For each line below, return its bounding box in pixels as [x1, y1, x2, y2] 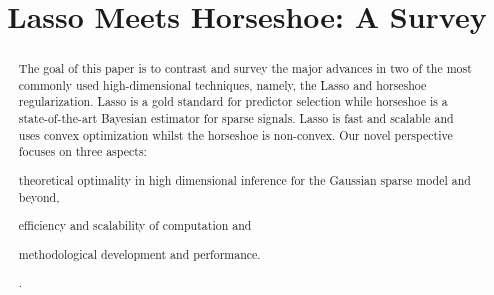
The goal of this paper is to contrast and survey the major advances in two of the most [18, 60, 472, 77]
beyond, [18, 188, 60, 205]
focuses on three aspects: [18, 143, 147, 160]
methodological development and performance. [18, 245, 261, 262]
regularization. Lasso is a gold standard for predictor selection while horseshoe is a [18, 93, 448, 110]
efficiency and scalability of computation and [18, 217, 252, 234]
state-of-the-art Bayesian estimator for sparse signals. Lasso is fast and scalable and [18, 110, 454, 127]
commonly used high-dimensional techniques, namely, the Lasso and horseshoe [18, 76, 427, 93]
